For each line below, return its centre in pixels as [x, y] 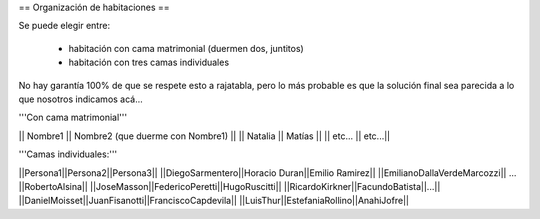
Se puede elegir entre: [64, 26]
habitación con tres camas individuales [149, 62]
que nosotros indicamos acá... [81, 99]
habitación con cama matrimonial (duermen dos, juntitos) [186, 48]
